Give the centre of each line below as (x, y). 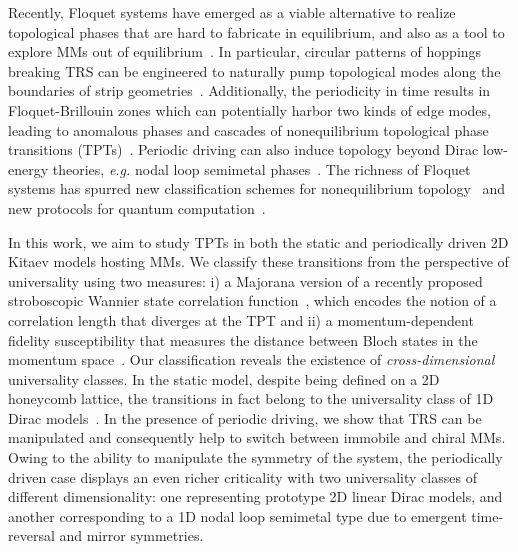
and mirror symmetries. (131, 535)
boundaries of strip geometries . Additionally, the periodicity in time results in (249, 90)
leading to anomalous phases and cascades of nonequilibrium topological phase (248, 129)
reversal (31, 535)
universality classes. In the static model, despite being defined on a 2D (224, 378)
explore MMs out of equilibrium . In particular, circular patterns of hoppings (245, 51)
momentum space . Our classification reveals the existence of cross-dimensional (251, 359)
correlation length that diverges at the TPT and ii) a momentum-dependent (241, 319)
